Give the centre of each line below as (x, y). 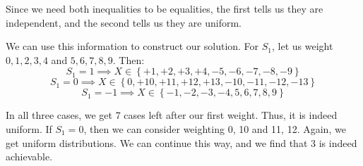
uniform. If (29, 128)
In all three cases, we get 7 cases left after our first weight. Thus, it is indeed (172, 115)
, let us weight (303, 46)
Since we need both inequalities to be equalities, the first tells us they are (165, 8)
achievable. (29, 157)
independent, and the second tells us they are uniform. (124, 22)
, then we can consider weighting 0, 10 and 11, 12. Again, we (215, 128)
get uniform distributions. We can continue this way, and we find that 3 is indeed (181, 142)
